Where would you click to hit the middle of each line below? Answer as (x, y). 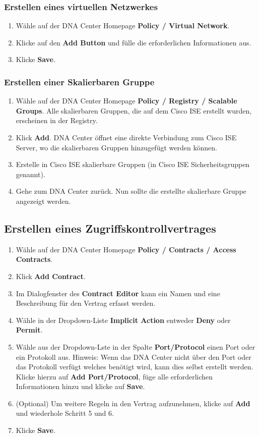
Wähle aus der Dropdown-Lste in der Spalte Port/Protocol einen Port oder (136, 346)
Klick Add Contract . (51, 276)
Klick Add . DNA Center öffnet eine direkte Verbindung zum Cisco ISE (126, 137)
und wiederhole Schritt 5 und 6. (65, 413)
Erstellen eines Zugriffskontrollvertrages (110, 228)
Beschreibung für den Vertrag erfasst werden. (86, 303)
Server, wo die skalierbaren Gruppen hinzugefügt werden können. (116, 147)
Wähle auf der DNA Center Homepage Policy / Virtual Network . (123, 25)
